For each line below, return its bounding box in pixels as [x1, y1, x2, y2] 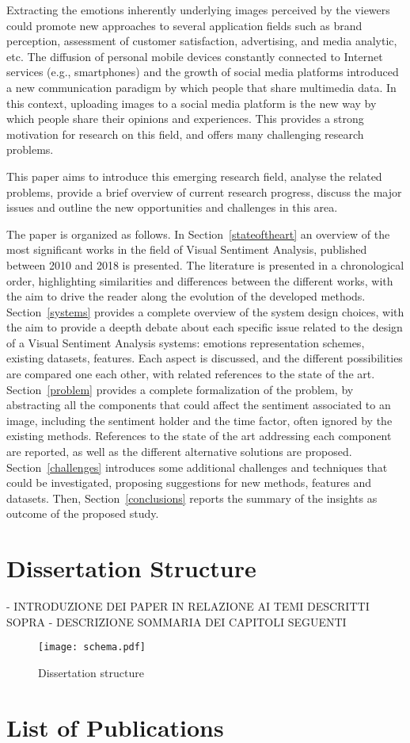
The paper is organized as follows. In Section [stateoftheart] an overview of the [6, 225, 390, 242]
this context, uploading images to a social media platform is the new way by [6, 94, 377, 111]
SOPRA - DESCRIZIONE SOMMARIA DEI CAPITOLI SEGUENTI [6, 613, 347, 630]
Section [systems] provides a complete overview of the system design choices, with [6, 303, 404, 320]
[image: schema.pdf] [38, 642, 146, 653]
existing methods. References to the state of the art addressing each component [6, 427, 392, 444]
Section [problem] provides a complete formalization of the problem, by [6, 381, 354, 397]
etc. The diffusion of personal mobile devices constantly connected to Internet [6, 48, 383, 64]
